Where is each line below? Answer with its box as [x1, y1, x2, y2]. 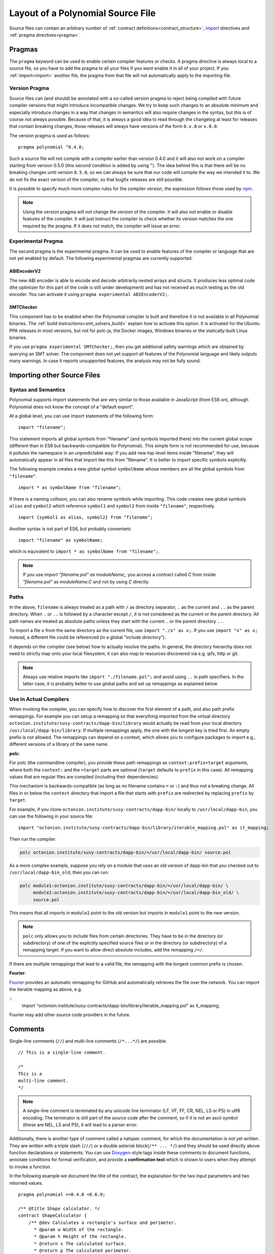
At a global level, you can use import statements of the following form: [9, 413, 154, 419]
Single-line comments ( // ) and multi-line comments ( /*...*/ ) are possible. [9, 1038, 167, 1044]
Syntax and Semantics [9, 386, 65, 393]
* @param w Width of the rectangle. [34, 1226, 124, 1232]
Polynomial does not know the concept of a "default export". [9, 404, 134, 410]
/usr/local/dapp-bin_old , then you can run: [9, 869, 109, 875]
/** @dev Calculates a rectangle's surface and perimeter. [28, 1219, 177, 1225]
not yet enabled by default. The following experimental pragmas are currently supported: [9, 255, 193, 261]
